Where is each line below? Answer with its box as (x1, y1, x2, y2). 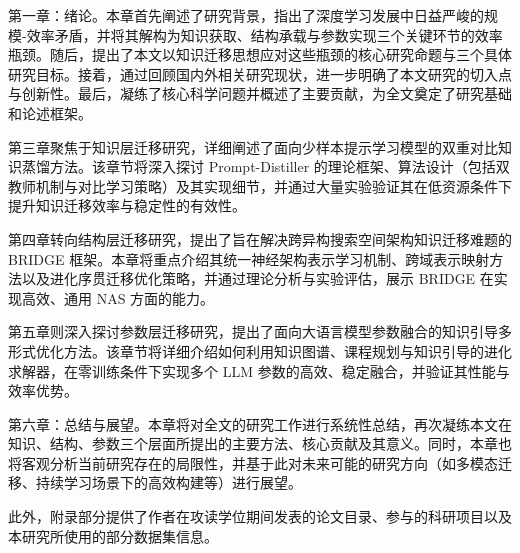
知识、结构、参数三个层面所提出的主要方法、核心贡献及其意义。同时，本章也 (8, 433, 512, 454)
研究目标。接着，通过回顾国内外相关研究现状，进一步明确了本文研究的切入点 (8, 63, 512, 84)
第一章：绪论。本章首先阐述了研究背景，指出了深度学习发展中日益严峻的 (8, 5, 484, 25)
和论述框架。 (8, 102, 92, 123)
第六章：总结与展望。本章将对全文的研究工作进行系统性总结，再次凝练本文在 (8, 413, 512, 434)
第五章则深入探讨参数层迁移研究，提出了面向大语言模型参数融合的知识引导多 (8, 321, 512, 342)
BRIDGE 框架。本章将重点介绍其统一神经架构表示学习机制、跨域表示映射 (8, 248, 490, 269)
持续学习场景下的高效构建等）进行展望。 (35, 472, 302, 493)
